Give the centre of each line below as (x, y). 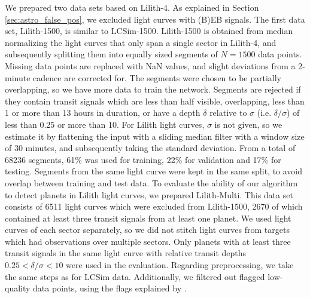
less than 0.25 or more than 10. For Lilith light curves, (105, 124)
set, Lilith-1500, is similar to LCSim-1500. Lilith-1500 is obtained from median (149, 31)
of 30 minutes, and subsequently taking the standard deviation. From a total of (150, 148)
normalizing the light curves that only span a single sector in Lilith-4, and (141, 42)
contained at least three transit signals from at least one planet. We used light (148, 218)
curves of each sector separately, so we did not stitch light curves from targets (147, 230)
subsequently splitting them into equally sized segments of (111, 54)
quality (18, 288)
